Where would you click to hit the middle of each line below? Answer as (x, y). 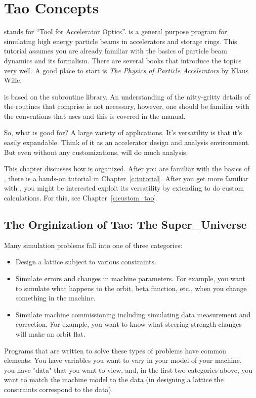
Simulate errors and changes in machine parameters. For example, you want (130, 278)
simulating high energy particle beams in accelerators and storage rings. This (121, 41)
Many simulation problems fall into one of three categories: (93, 245)
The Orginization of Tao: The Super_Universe (126, 224)
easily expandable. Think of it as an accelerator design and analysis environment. (127, 142)
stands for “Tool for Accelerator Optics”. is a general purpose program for (116, 31)
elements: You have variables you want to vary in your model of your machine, (123, 360)
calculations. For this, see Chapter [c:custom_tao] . (81, 198)
